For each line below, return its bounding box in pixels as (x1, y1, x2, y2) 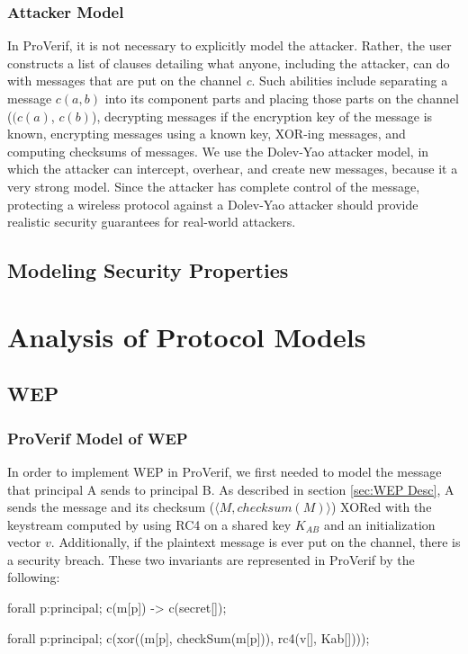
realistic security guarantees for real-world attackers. (7, 212, 296, 231)
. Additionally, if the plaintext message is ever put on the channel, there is (50, 533, 461, 551)
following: (7, 568, 60, 587)
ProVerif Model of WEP (7, 426, 188, 449)
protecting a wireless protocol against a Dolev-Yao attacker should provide (7, 194, 418, 213)
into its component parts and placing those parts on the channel (104, 89, 459, 107)
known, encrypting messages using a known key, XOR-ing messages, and (7, 124, 406, 143)
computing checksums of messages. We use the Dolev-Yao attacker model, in (7, 141, 429, 160)
